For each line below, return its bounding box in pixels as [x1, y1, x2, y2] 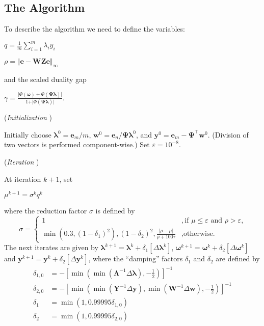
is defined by [95, 205, 135, 216]
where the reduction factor [4, 205, 87, 216]
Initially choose [4, 129, 51, 140]
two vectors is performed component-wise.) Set [4, 139, 150, 150]
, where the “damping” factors [88, 253, 183, 264]
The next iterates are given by [4, 242, 98, 253]
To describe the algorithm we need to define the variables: [4, 23, 185, 34]
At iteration [4, 173, 41, 184]
